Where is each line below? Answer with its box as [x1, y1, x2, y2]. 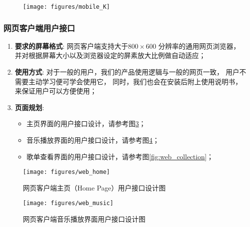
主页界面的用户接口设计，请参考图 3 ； [26, 118, 146, 129]
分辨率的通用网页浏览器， [158, 40, 240, 51]
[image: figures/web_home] [23, 169, 110, 176]
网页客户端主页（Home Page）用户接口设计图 [23, 182, 166, 192]
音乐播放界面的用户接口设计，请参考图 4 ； [26, 135, 160, 145]
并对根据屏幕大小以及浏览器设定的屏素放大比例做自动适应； [15, 50, 206, 60]
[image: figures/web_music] [23, 200, 114, 207]
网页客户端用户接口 [3, 21, 75, 34]
